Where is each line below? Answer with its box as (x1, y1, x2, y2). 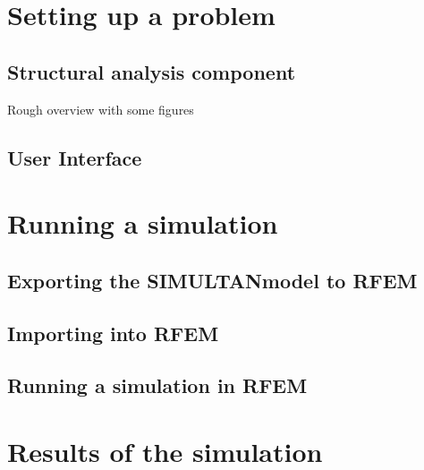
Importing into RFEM (7, 319, 219, 346)
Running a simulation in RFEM (7, 372, 308, 399)
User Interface (7, 143, 142, 171)
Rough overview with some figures (7, 99, 194, 118)
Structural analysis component (7, 57, 296, 85)
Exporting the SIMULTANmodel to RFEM (7, 266, 418, 294)
